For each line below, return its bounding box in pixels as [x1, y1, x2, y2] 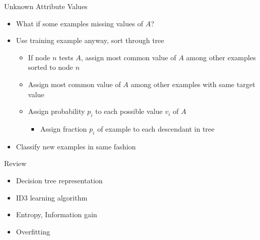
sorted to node [28, 62, 73, 72]
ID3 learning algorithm [16, 192, 88, 203]
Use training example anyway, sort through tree [16, 35, 164, 46]
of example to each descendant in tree [97, 123, 215, 134]
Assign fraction [40, 123, 87, 134]
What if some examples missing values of [16, 18, 143, 28]
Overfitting [16, 226, 50, 236]
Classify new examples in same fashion [16, 141, 136, 151]
